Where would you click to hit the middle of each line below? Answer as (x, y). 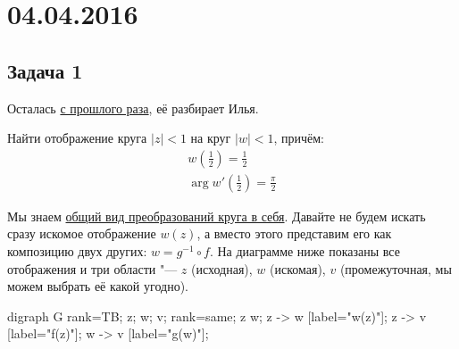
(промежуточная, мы (396, 268)
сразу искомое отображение (82, 233)
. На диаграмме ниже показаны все (305, 251)
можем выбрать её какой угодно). (98, 286)
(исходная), (222, 268)
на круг (211, 138)
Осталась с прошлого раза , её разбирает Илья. (133, 108)
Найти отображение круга (77, 138)
